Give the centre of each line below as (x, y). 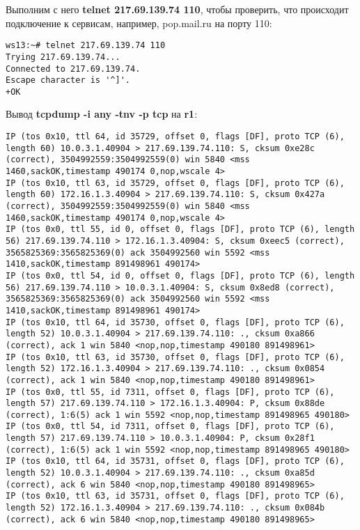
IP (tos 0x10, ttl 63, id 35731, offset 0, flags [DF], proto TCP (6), (175, 496)
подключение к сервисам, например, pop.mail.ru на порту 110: (139, 23)
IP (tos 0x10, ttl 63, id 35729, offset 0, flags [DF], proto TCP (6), (175, 183)
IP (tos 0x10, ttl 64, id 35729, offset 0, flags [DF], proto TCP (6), (175, 137)
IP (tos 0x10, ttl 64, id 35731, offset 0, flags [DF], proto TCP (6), (175, 461)
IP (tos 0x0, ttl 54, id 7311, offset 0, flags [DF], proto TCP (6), (170, 427)
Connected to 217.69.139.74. (73, 69)
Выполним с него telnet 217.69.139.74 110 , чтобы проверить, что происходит (177, 9)
